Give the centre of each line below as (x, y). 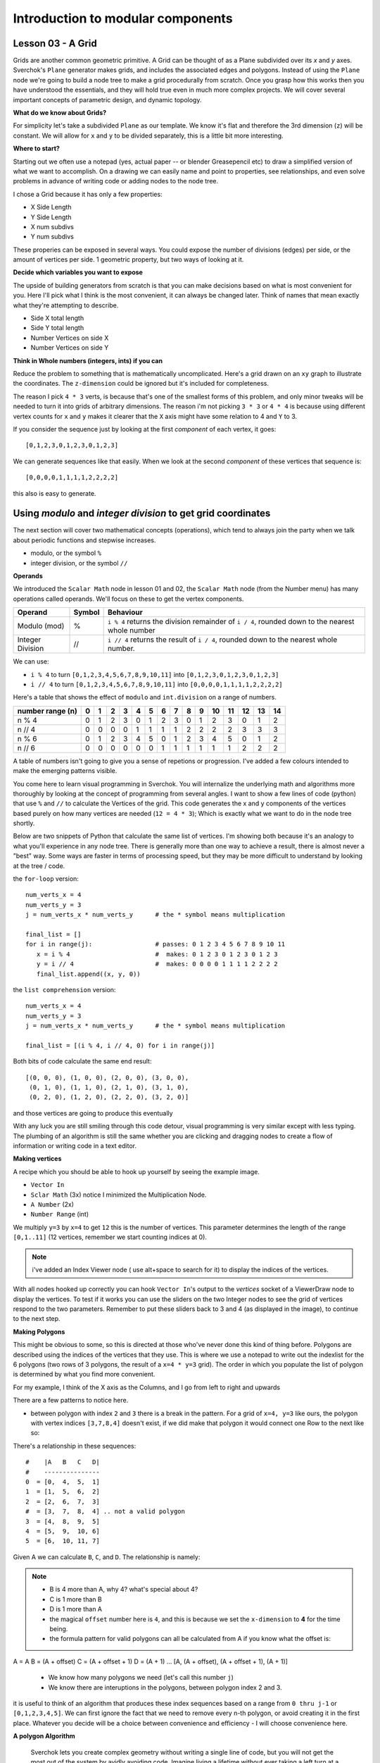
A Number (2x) (52, 1204)
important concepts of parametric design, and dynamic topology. (107, 99)
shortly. (24, 823)
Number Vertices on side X (70, 338)
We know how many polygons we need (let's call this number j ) (141, 1678)
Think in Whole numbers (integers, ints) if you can (88, 360)
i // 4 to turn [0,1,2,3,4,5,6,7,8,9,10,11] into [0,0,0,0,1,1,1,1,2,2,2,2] (157, 684)
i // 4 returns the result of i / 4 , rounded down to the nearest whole (222, 640)
